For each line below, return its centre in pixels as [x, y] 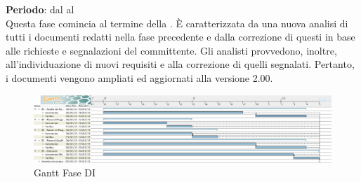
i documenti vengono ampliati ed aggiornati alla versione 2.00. [139, 77]
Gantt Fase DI [65, 173]
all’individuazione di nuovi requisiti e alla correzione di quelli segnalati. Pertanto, [180, 64]
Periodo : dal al [40, 9]
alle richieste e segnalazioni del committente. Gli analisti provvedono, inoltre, [171, 50]
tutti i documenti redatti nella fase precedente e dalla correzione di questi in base [180, 37]
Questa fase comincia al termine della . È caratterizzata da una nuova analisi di [177, 23]
